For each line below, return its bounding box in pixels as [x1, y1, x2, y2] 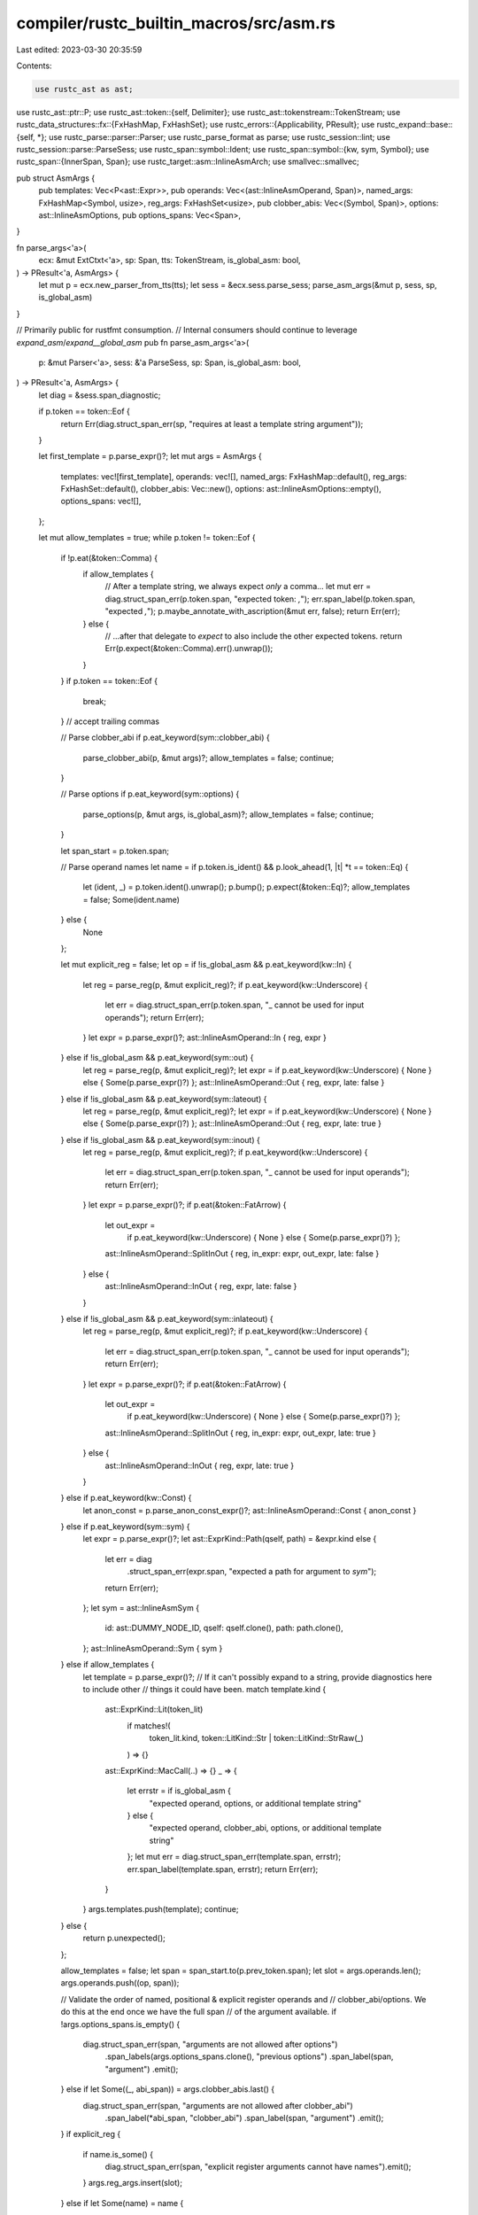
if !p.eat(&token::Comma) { [60, 552, 158, 563]
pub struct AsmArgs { [16, 173, 96, 183]
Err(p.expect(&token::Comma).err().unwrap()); [104, 643, 274, 654]
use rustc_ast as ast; [35, 84, 134, 94]
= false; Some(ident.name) [82, 894, 181, 905]
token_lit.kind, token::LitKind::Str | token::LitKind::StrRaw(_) [149, 1733, 365, 1744]
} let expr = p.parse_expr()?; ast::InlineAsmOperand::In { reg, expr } [82, 1032, 328, 1043]
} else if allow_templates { [60, 1659, 155, 1670]
